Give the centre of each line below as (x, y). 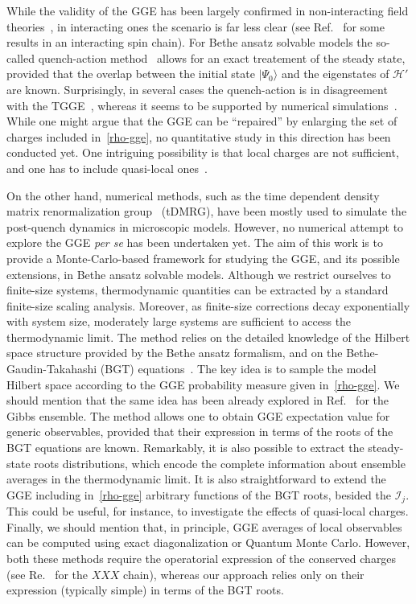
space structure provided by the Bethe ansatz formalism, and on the (175, 353)
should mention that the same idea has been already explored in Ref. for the (198, 400)
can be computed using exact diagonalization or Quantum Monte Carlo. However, (208, 542)
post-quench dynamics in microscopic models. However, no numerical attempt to (205, 226)
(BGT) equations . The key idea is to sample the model (238, 369)
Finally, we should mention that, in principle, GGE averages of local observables (204, 526)
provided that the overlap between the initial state (131, 74)
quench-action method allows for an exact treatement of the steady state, (222, 58)
